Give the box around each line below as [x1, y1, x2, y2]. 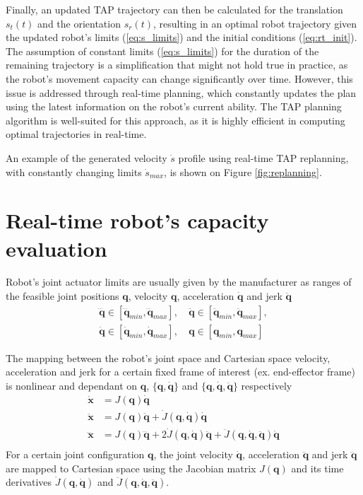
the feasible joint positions [6, 289, 119, 303]
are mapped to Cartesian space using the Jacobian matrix [6, 460, 256, 475]
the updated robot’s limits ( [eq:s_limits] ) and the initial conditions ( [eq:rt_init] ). [6, 30, 357, 45]
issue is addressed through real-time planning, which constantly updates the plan [6, 85, 357, 100]
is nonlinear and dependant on [6, 378, 138, 392]
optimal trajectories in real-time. [6, 127, 147, 141]
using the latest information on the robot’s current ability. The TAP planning [6, 99, 342, 114]
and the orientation [37, 16, 121, 30]
